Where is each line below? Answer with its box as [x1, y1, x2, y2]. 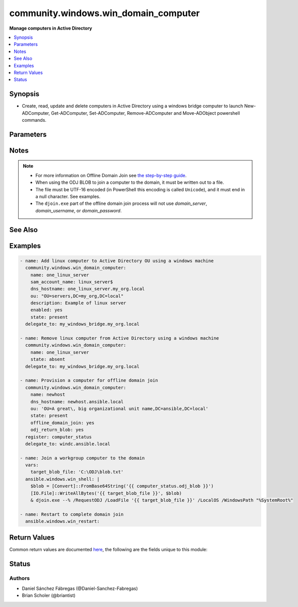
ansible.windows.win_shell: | [25, 476, 100, 482]
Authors [9, 575, 30, 582]
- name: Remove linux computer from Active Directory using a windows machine [20, 335, 219, 341]
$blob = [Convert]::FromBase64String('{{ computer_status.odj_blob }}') [30, 483, 214, 489]
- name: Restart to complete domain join [20, 511, 124, 517]
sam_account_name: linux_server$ [30, 279, 113, 284]
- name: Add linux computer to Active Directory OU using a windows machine [20, 258, 214, 264]
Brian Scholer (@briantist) [22, 592, 76, 598]
